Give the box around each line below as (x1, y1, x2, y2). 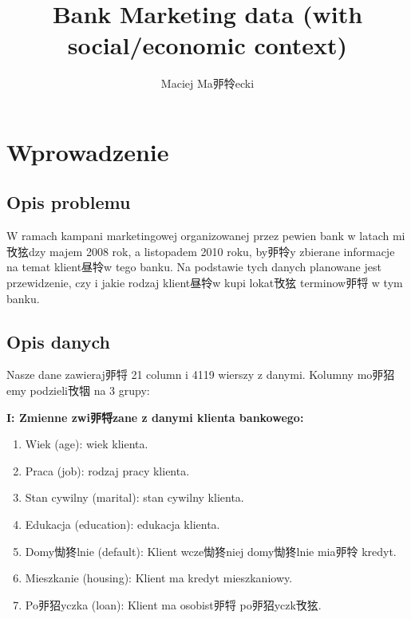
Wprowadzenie (6, 135, 169, 168)
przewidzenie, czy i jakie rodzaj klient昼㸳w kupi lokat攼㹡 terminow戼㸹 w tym (6, 274, 403, 291)
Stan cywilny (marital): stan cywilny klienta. (25, 489, 244, 506)
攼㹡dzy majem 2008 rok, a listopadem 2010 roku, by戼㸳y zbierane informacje (6, 242, 395, 259)
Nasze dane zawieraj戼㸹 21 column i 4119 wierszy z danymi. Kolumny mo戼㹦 (6, 366, 395, 383)
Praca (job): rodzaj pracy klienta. (25, 462, 190, 479)
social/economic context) (67, 29, 348, 61)
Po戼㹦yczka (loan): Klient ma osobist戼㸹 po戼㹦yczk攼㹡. (25, 596, 322, 613)
